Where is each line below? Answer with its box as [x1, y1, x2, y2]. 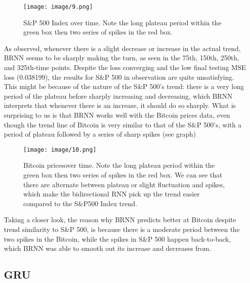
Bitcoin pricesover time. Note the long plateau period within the [23, 160, 215, 170]
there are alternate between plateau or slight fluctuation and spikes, [23, 179, 225, 189]
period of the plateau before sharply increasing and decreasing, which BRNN [4, 90, 233, 101]
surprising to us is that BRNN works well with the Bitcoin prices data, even [4, 110, 230, 120]
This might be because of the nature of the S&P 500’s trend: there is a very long [4, 81, 244, 91]
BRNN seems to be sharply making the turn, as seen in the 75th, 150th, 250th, [4, 53, 239, 63]
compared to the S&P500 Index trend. [23, 198, 137, 208]
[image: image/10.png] [23, 146, 97, 153]
